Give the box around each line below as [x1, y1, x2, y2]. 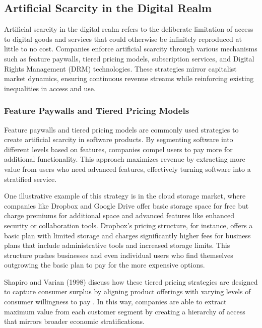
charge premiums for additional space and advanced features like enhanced [4, 210, 234, 221]
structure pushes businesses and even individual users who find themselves [4, 249, 233, 260]
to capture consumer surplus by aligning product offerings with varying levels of [4, 286, 251, 297]
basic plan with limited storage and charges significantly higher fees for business [4, 230, 251, 240]
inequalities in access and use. [4, 83, 96, 93]
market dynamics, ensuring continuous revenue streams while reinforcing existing [4, 73, 254, 84]
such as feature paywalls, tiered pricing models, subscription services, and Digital [4, 53, 254, 63]
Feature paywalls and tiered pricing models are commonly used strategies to [4, 124, 239, 135]
